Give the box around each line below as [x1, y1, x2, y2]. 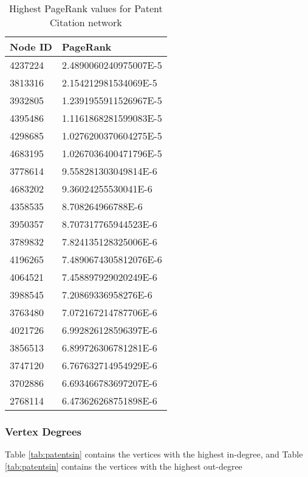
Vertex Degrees [5, 423, 82, 439]
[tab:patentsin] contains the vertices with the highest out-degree [5, 459, 242, 472]
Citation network [49, 15, 122, 29]
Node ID [10, 40, 52, 54]
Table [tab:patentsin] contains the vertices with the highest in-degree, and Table [5, 448, 303, 461]
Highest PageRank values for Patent [9, 1, 163, 15]
